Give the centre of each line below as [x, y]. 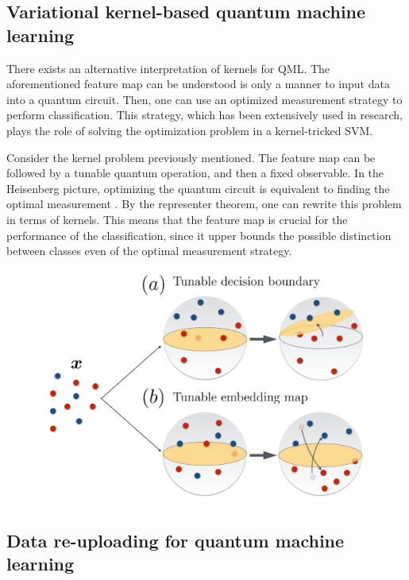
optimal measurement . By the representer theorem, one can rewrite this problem [204, 204]
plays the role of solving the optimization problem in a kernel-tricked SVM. [190, 130]
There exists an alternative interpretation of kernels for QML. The [168, 68]
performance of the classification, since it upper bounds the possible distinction [199, 235]
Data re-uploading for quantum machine [176, 540]
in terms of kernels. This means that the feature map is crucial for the [177, 219]
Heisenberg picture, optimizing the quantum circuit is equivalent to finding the [198, 188]
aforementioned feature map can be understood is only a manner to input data [198, 84]
